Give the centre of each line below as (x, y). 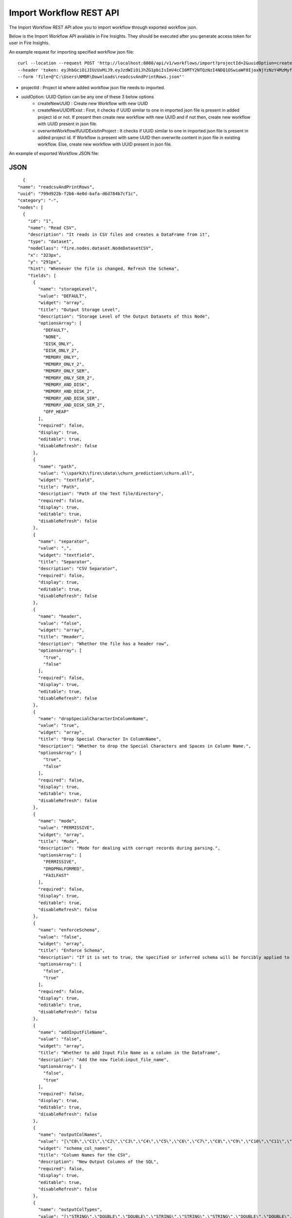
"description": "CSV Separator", (78, 569)
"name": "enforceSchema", (69, 930)
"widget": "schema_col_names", (75, 1148)
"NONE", (52, 337)
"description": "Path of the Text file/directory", (101, 494)
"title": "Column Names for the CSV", (84, 1155)
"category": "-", (38, 200)
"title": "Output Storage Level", (79, 310)
